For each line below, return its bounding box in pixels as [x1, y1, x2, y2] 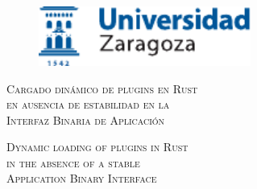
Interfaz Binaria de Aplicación [6, 111, 165, 128]
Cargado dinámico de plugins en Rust [6, 80, 198, 97]
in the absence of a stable [6, 154, 140, 171]
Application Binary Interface [6, 170, 157, 187]
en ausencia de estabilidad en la [6, 96, 170, 113]
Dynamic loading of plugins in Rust [6, 138, 189, 155]
